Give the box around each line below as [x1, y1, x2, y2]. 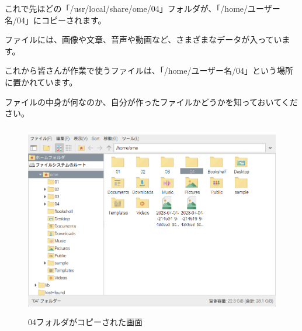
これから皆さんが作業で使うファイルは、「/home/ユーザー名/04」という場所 [5, 64, 294, 77]
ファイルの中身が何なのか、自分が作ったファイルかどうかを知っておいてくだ [5, 95, 298, 108]
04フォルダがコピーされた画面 [28, 315, 143, 327]
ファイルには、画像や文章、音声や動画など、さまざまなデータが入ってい [5, 33, 282, 46]
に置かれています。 [5, 75, 78, 88]
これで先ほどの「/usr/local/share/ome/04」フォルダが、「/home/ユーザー [5, 2, 280, 14]
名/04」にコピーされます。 [5, 13, 106, 26]
